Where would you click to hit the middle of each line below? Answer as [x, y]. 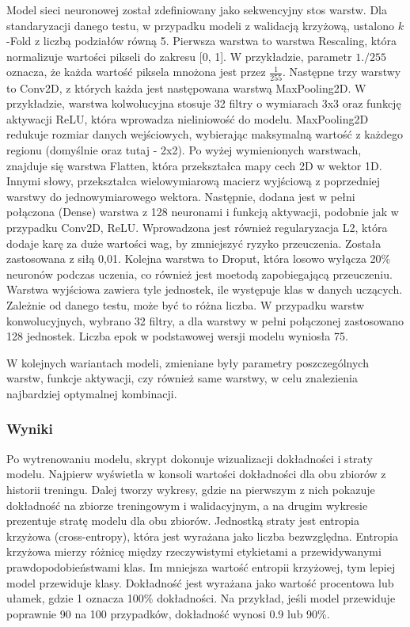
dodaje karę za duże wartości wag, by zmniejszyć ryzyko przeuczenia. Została [194, 243]
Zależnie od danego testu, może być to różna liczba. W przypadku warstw [186, 305]
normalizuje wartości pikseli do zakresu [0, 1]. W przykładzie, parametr [179, 56]
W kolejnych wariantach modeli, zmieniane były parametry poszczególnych [188, 362]
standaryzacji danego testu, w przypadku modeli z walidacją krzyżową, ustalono [200, 25]
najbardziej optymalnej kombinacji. [92, 393]
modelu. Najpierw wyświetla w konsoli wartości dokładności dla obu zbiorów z [196, 474]
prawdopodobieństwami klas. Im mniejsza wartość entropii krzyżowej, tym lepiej [201, 566]
